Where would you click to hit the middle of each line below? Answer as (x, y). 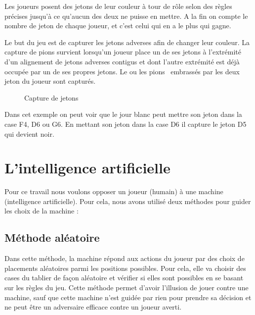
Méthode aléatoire (52, 237)
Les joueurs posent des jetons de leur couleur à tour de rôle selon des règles (118, 6)
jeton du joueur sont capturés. (50, 81)
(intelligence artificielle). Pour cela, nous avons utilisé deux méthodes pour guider (128, 201)
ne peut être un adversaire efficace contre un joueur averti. (93, 307)
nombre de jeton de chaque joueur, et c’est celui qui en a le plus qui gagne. (118, 26)
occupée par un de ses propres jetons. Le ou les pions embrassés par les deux (122, 71)
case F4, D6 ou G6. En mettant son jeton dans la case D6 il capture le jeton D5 (126, 124)
